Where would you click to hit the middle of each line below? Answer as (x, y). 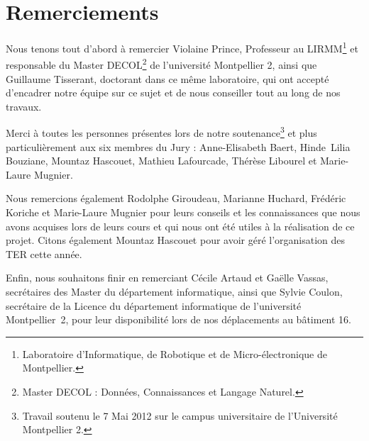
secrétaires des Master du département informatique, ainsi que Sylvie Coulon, (174, 291)
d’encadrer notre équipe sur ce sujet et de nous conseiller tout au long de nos (173, 93)
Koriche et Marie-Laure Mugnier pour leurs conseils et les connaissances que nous (183, 212)
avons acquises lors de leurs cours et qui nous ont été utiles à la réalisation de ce (180, 226)
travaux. (24, 106)
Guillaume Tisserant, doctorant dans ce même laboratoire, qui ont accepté (167, 78)
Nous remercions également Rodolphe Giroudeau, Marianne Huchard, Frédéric (176, 198)
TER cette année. (44, 253)
